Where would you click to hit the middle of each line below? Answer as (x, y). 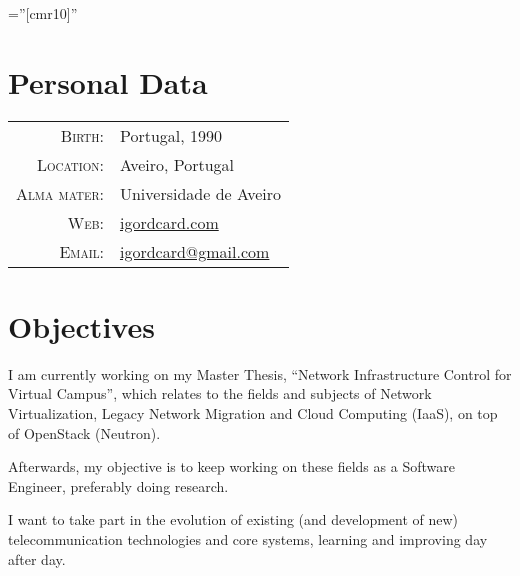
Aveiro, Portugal (177, 164)
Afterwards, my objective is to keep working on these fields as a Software (231, 466)
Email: (81, 251)
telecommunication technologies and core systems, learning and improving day (248, 539)
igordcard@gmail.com (194, 251)
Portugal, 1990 (171, 135)
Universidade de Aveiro (200, 193)
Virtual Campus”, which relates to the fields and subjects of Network (220, 393)
